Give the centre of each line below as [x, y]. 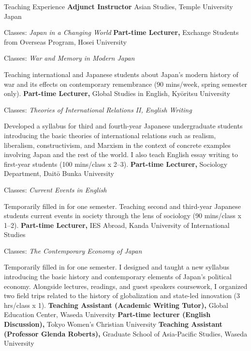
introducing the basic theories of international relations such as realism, [110, 135]
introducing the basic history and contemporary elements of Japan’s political [118, 277]
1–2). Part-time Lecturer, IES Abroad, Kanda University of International [117, 225]
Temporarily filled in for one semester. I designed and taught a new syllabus [117, 267]
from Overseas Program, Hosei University [65, 41]
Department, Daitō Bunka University [59, 173]
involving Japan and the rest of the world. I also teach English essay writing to [121, 154]
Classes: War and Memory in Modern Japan [69, 58]
